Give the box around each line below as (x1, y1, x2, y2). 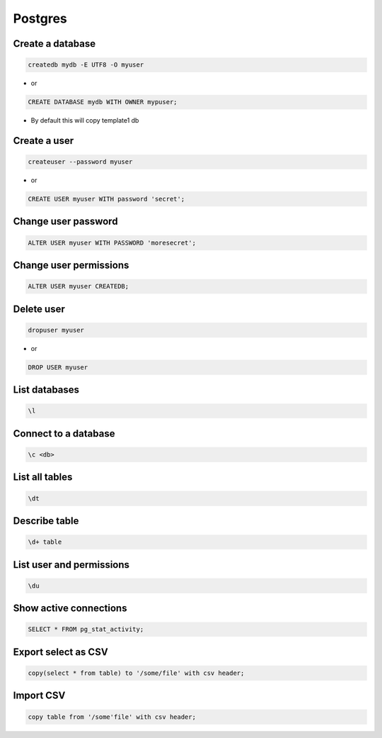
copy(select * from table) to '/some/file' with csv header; (28, 669, 245, 677)
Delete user (13, 303, 65, 315)
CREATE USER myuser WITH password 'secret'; (28, 195, 185, 203)
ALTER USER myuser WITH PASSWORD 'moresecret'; (28, 238, 196, 247)
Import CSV (13, 690, 66, 702)
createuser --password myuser (28, 158, 133, 166)
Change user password (13, 216, 118, 228)
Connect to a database (13, 427, 115, 440)
